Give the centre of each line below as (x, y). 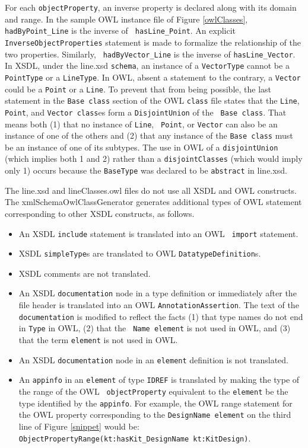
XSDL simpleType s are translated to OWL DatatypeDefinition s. (140, 253)
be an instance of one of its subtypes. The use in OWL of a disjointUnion (142, 147)
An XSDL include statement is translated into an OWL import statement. (158, 233)
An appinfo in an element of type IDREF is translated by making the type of (159, 380)
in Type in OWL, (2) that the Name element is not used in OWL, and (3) (155, 328)
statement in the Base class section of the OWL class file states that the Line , (152, 100)
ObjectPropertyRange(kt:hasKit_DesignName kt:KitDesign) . (135, 438)
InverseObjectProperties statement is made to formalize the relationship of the (153, 42)
